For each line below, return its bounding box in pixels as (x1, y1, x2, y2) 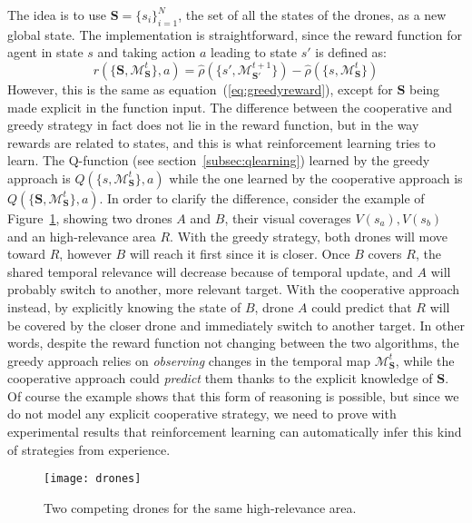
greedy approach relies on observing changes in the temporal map (7, 350, 371, 370)
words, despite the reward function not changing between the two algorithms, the (7, 333, 459, 352)
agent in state (7, 43, 84, 62)
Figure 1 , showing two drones (7, 208, 172, 227)
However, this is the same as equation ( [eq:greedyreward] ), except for (7, 79, 393, 98)
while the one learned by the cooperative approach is (169, 168, 463, 187)
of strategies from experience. (7, 439, 171, 459)
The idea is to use (7, 5, 107, 24)
